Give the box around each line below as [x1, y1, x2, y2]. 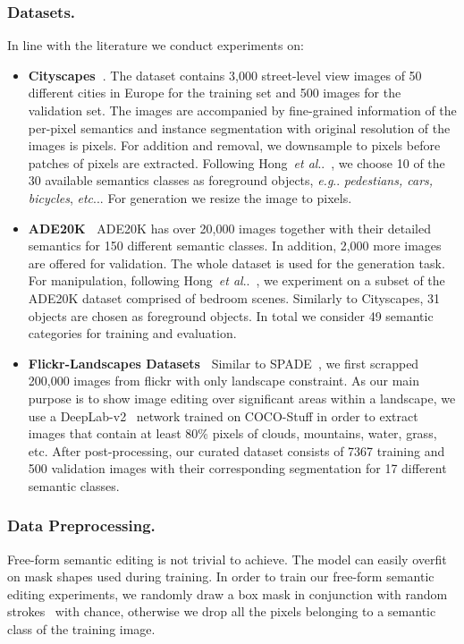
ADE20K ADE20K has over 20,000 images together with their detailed [28, 218, 431, 237]
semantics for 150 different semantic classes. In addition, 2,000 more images [28, 236, 442, 255]
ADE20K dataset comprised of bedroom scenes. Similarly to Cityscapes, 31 [28, 288, 441, 307]
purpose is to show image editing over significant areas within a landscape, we [28, 388, 456, 407]
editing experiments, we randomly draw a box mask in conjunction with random [7, 584, 448, 603]
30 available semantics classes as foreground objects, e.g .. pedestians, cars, [28, 171, 434, 190]
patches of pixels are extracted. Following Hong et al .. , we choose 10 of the [28, 153, 445, 172]
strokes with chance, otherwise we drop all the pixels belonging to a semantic [7, 602, 436, 621]
